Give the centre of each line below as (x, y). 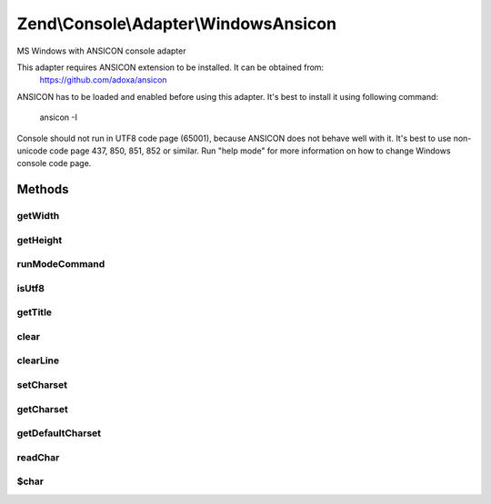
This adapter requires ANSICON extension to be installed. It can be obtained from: (170, 67)
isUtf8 (31, 288)
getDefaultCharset (59, 433)
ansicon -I (58, 117)
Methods (43, 189)
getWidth (38, 216)
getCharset (42, 409)
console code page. (54, 163)
